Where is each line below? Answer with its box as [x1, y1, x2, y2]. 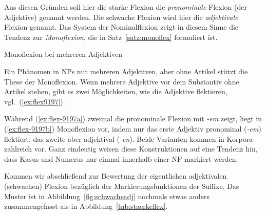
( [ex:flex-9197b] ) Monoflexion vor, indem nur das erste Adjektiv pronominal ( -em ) [4, 123, 261, 134]
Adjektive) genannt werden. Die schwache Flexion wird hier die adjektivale [4, 11, 238, 22]
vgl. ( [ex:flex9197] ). [4, 96, 65, 106]
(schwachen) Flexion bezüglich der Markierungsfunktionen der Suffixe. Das [4, 180, 239, 191]
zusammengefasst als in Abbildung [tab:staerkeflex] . [4, 201, 168, 211]
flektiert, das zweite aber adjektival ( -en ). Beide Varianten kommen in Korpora [4, 133, 253, 144]
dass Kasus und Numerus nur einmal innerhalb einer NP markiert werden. [4, 153, 238, 164]
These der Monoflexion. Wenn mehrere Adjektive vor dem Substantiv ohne [4, 76, 239, 87]
